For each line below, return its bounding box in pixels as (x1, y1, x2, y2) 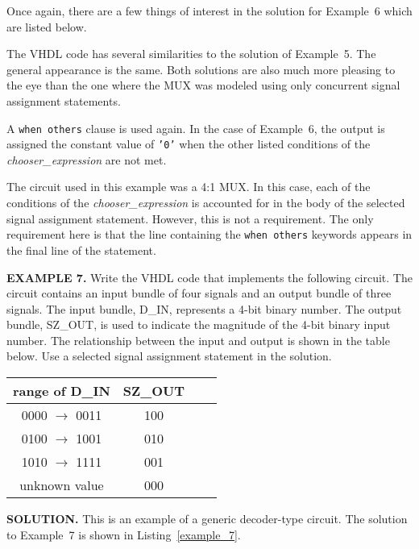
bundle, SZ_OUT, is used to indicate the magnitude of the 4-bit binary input (6, 316, 391, 333)
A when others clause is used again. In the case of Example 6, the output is (6, 119, 385, 136)
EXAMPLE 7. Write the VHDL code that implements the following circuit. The (6, 268, 413, 285)
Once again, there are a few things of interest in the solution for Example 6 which (6, 2, 413, 19)
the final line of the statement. (6, 241, 156, 258)
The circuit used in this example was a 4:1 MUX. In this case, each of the (6, 178, 371, 195)
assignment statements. (6, 92, 121, 109)
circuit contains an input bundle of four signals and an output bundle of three (6, 285, 392, 302)
